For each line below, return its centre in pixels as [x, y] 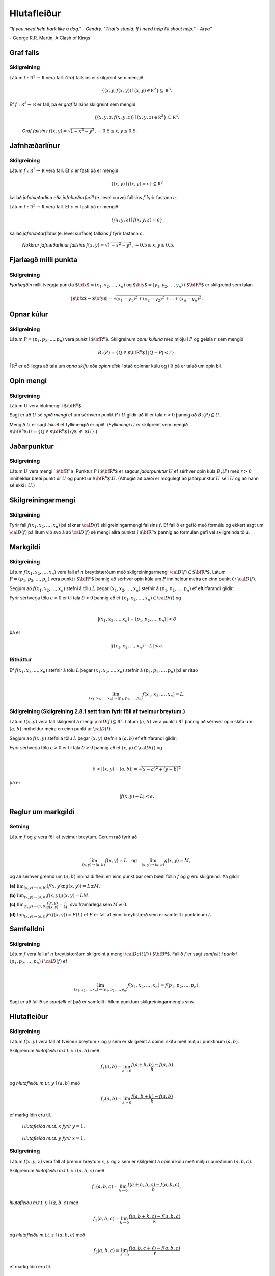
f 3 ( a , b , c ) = [106, 1251]
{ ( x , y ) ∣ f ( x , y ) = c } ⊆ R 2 [137, 183]
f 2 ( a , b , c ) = [106, 1219]
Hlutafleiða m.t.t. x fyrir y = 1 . [53, 1126]
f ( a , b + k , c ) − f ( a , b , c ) [155, 1217]
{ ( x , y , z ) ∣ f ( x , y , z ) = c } [137, 220]
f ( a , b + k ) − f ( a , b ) [152, 1097]
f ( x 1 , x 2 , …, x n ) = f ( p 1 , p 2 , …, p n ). [164, 986]
